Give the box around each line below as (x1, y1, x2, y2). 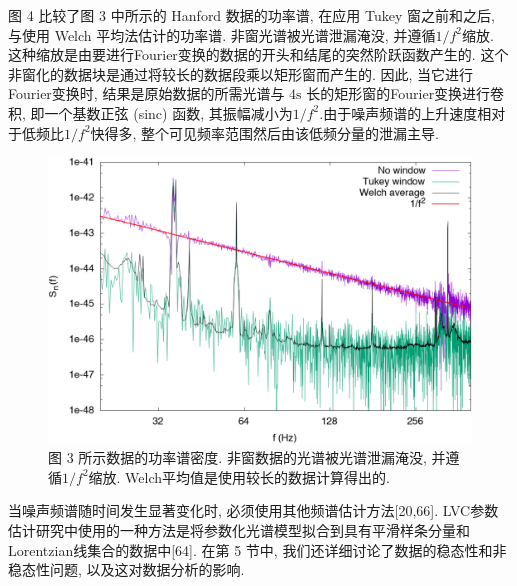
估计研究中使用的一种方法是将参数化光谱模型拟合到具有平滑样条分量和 (8, 520, 470, 541)
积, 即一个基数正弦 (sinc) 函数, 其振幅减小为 (8, 102, 293, 123)
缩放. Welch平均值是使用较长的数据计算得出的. (88, 466, 390, 487)
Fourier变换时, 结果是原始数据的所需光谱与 (8, 83, 285, 104)
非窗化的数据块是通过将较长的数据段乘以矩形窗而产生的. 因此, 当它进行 (8, 63, 474, 84)
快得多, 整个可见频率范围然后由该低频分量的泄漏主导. (90, 122, 440, 143)
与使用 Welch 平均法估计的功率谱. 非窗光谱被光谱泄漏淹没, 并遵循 (8, 24, 436, 45)
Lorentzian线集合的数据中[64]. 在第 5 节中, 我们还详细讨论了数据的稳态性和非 (8, 539, 507, 560)
